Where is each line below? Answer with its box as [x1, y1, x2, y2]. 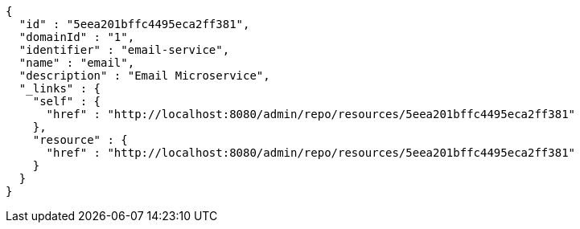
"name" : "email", [19, 56, 135, 69]
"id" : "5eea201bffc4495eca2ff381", [19, 18, 250, 31]
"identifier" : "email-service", [19, 43, 230, 56]
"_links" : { [19, 82, 101, 95]
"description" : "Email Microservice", [19, 69, 270, 82]
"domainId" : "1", [19, 31, 135, 43]
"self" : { [32, 95, 101, 108]
